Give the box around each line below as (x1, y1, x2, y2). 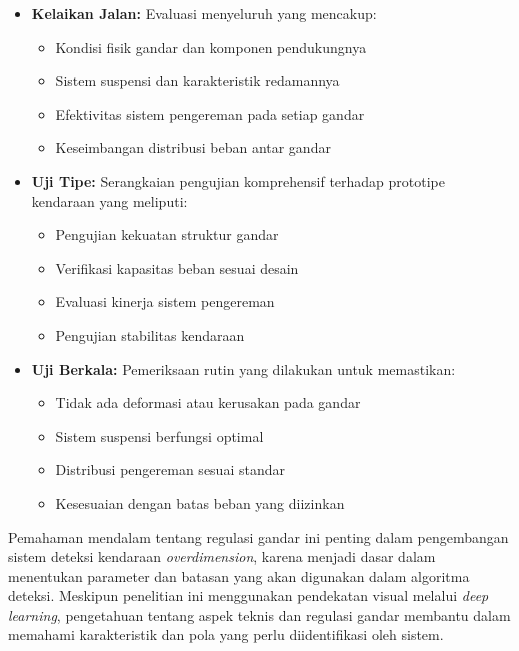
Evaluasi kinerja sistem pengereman (55, 291, 275, 312)
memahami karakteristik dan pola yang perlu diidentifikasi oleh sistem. (8, 624, 444, 645)
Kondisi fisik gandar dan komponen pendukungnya (55, 36, 367, 57)
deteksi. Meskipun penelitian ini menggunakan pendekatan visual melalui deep (8, 585, 489, 606)
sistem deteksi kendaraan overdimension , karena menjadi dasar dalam (8, 546, 436, 567)
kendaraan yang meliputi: (31, 190, 188, 211)
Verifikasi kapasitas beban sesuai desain (55, 257, 299, 278)
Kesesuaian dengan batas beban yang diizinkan (55, 492, 345, 513)
